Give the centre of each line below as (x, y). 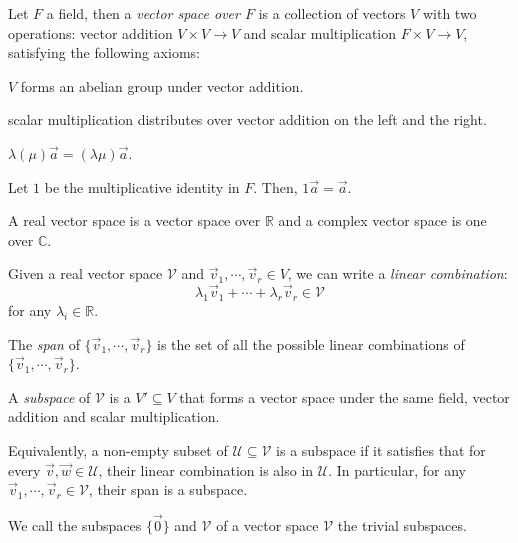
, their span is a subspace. (168, 489)
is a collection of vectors (332, 13)
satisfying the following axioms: (104, 52)
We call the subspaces (75, 524)
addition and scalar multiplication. (114, 416)
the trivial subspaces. (402, 524)
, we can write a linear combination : (397, 273)
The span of (44, 343)
